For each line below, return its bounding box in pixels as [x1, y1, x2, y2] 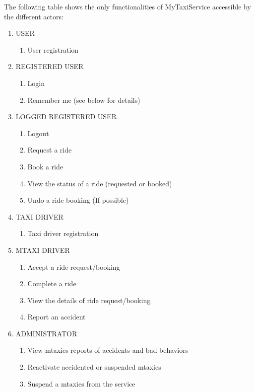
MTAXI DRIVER [15, 244, 70, 255]
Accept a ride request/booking [27, 261, 120, 272]
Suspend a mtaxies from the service [27, 378, 135, 389]
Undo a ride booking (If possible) [27, 195, 129, 205]
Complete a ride [27, 278, 76, 289]
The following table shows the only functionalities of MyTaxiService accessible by [4, 1, 251, 11]
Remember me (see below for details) [27, 94, 140, 105]
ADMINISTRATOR [15, 328, 77, 338]
